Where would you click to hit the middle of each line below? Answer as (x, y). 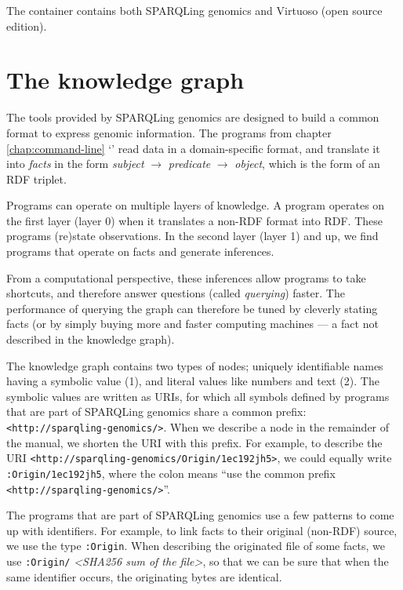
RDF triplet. (36, 178)
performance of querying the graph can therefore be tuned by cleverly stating (192, 308)
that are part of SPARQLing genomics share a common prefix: (156, 412)
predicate (189, 164)
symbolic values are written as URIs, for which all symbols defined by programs (198, 396)
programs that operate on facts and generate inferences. (140, 251)
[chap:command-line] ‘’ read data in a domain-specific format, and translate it (193, 148)
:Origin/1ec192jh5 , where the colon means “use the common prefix (171, 473)
